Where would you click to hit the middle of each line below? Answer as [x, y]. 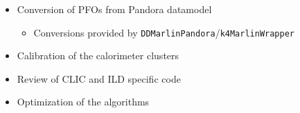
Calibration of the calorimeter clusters [98, 55]
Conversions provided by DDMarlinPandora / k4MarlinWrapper [164, 32]
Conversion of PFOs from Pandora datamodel [114, 9]
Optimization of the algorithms [83, 102]
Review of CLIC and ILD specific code [99, 78]
